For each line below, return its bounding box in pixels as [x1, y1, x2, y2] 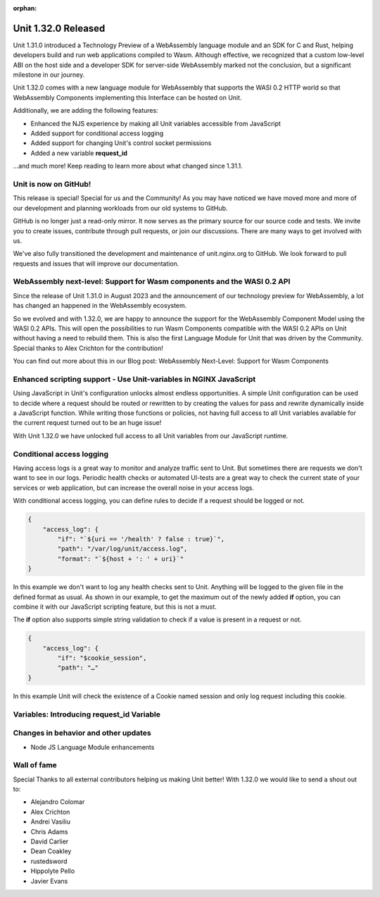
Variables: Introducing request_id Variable [13, 709, 161, 719]
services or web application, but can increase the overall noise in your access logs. [13, 483, 255, 492]
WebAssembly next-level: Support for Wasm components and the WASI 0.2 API [13, 277, 291, 287]
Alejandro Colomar [30, 798, 85, 806]
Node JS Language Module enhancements [30, 743, 155, 751]
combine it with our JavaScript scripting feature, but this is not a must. [13, 602, 217, 611]
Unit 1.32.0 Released [13, 22, 106, 35]
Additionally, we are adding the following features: [13, 106, 158, 115]
